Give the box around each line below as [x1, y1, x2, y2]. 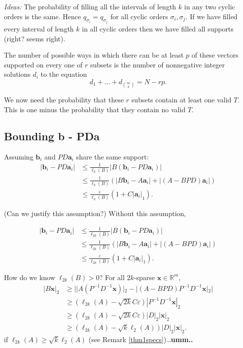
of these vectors [191, 50, 239, 60]
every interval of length [4, 24, 74, 34]
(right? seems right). [4, 33, 66, 43]
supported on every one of [4, 59, 83, 69]
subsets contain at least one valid [131, 95, 232, 105]
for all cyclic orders [110, 11, 168, 21]
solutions [4, 69, 31, 79]
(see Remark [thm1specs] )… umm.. [88, 334, 193, 344]
